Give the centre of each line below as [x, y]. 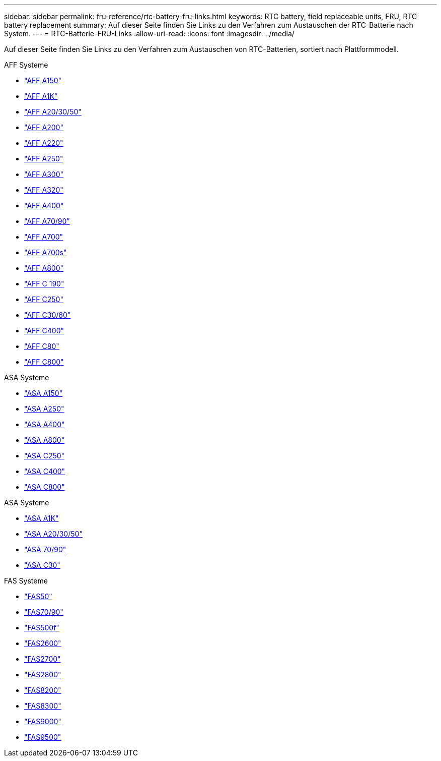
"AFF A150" [43, 80]
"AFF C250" [44, 299]
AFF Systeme [26, 65]
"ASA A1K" [42, 518]
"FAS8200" [43, 690]
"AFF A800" [44, 268]
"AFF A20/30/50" [53, 112]
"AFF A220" [44, 143]
